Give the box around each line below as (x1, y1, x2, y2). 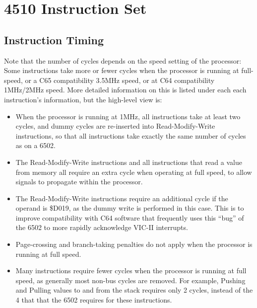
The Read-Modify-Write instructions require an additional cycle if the (15, 193, 228, 203)
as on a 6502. (15, 140, 56, 151)
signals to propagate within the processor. (15, 176, 143, 187)
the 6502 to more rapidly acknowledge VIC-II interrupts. (15, 222, 188, 232)
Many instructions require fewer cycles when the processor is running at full (15, 265, 247, 276)
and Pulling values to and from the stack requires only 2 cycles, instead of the (15, 285, 253, 295)
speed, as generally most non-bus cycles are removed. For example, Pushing (15, 275, 246, 285)
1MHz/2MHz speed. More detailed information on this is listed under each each (4, 84, 247, 95)
